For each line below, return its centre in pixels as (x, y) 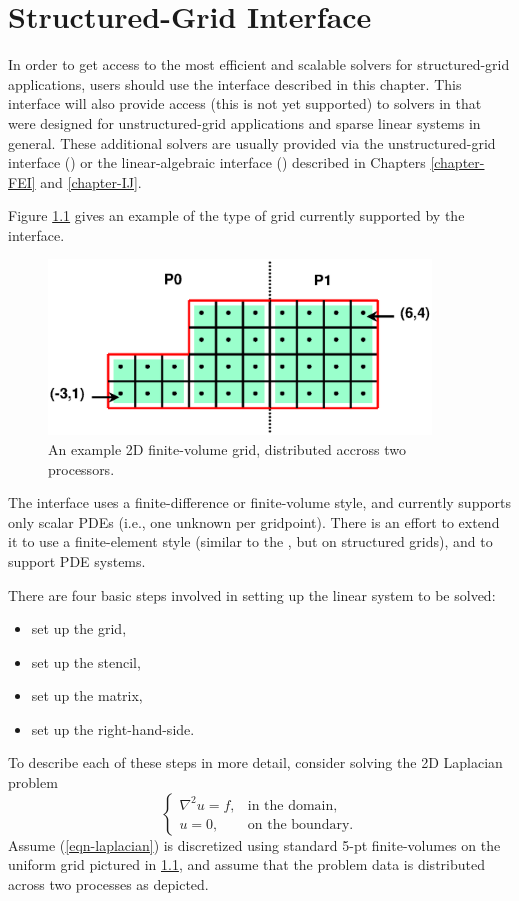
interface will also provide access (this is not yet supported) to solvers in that (245, 103)
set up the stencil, (86, 661)
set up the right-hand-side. (113, 728)
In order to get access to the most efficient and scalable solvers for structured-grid (259, 64)
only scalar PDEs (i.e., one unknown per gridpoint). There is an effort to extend (254, 521)
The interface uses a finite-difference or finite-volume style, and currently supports (260, 502)
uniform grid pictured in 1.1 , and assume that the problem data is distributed (246, 864)
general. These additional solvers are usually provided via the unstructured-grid (252, 142)
